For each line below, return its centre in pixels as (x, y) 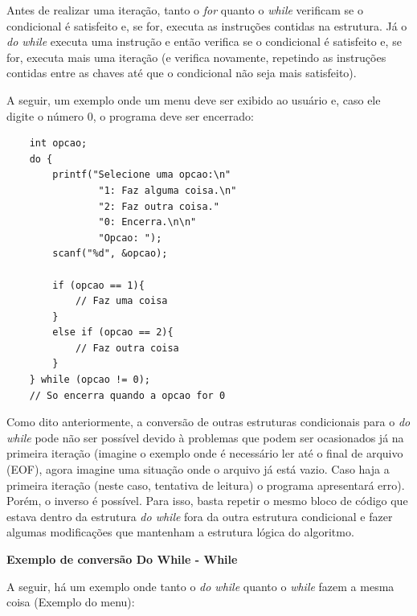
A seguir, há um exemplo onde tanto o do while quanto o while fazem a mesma (200, 586)
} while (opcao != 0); (90, 380)
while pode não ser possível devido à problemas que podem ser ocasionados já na (205, 437)
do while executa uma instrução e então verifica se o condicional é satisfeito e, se (204, 41)
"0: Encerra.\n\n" (147, 222)
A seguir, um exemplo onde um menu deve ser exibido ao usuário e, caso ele (194, 99)
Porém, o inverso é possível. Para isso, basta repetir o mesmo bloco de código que (207, 501)
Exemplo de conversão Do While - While (122, 559)
